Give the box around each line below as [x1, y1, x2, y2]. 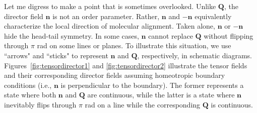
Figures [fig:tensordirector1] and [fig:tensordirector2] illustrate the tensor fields [4, 60, 247, 70]
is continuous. [211, 99, 253, 109]
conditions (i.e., [4, 79, 52, 90]
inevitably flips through [4, 99, 77, 109]
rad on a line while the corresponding [85, 99, 201, 109]
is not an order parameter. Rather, [52, 11, 160, 21]
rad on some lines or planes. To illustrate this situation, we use [37, 40, 231, 51]
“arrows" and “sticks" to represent [4, 50, 108, 60]
